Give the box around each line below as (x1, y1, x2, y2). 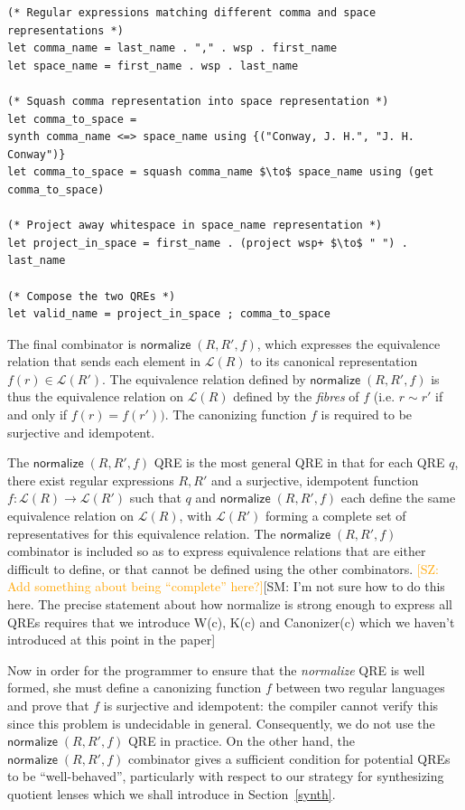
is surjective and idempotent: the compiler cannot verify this (103, 695, 439, 714)
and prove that (7, 695, 89, 714)
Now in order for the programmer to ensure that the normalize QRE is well (7, 660, 425, 679)
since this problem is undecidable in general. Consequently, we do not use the (7, 713, 435, 732)
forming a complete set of (265, 506, 406, 525)
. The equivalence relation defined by (102, 369, 306, 388)
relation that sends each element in (7, 352, 201, 371)
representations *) (7, 24, 124, 37)
